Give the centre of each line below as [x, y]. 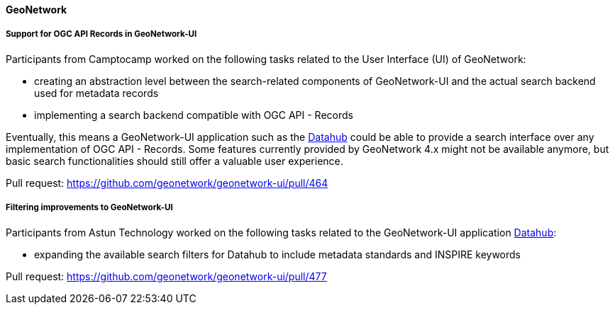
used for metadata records [96, 93]
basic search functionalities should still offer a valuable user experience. [174, 161]
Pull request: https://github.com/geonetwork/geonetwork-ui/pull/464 [167, 183]
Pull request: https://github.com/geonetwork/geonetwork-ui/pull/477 [166, 276]
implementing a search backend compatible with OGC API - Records [194, 115]
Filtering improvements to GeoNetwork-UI [89, 208]
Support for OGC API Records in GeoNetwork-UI [101, 34]
